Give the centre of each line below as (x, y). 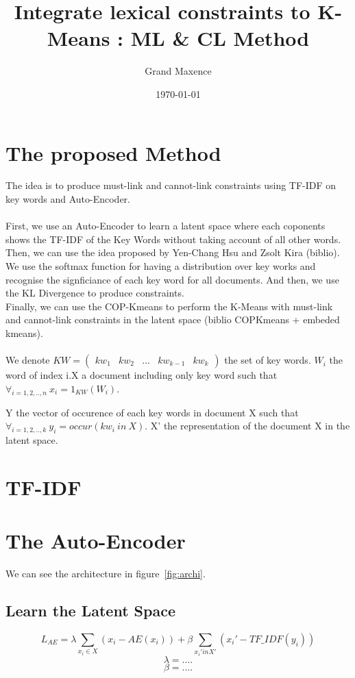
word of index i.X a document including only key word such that (142, 375)
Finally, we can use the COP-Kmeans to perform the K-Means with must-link (169, 306)
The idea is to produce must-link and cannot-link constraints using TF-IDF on (171, 185)
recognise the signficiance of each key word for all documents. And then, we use (172, 279)
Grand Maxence (178, 71)
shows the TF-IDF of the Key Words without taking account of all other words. (173, 239)
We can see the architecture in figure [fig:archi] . (106, 574)
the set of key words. (268, 360)
